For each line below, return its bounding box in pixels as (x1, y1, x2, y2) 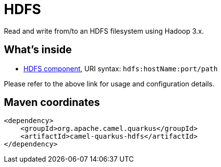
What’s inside (4, 43, 72, 56)
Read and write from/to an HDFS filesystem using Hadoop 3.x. (4, 26, 204, 35)
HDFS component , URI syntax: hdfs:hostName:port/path (23, 64, 218, 73)
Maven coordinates (4, 96, 100, 109)
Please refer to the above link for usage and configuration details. (4, 79, 215, 88)
